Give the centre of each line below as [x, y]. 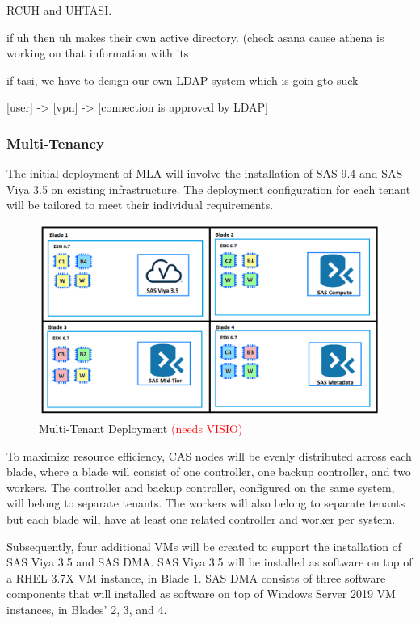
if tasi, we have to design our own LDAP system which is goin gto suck [183, 80]
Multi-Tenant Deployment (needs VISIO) [141, 429]
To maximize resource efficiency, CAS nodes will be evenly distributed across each [209, 455]
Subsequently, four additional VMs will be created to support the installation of [204, 546]
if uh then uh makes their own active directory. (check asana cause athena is [195, 37]
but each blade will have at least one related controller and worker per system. [201, 519]
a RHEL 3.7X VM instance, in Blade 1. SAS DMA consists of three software [196, 577]
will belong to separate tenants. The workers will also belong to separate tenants [206, 503]
